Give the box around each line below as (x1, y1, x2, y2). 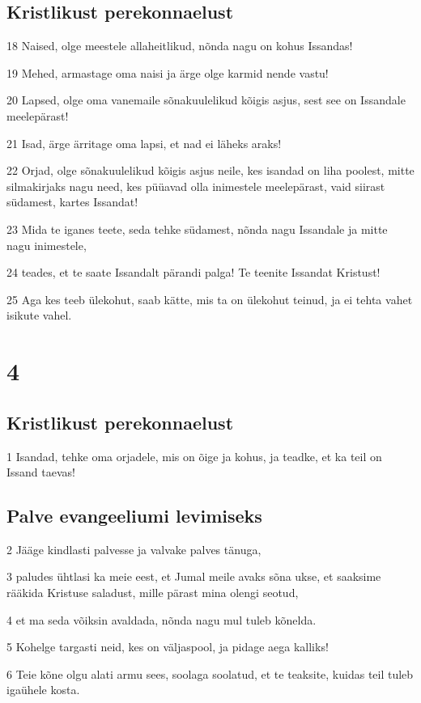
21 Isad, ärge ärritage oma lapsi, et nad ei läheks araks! (6, 134, 282, 151)
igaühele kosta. (6, 681, 80, 698)
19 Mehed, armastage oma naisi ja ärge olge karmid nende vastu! (6, 64, 329, 81)
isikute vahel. (6, 307, 72, 324)
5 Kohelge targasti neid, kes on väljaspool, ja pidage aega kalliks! (6, 638, 329, 655)
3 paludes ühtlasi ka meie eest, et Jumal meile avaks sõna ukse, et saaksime (6, 568, 381, 585)
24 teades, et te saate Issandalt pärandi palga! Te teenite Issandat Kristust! (6, 264, 381, 281)
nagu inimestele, (6, 236, 87, 253)
